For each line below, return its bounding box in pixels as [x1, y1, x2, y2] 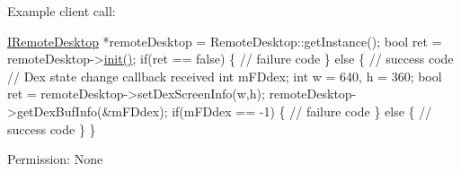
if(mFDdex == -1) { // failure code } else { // [172, 101, 432, 120]
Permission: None [7, 150, 103, 168]
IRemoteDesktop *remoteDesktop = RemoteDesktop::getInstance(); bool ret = [7, 31, 442, 50]
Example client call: [7, 2, 116, 20]
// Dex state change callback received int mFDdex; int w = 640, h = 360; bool [7, 66, 442, 85]
